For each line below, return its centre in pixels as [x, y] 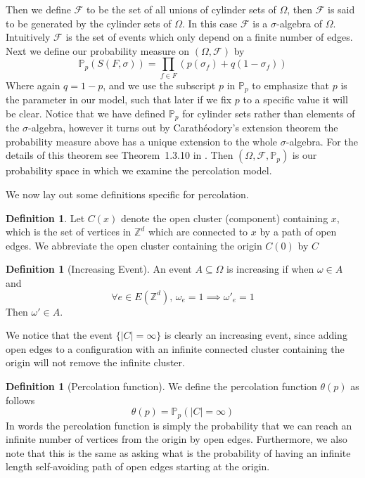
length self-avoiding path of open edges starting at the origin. [138, 466]
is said [341, 9]
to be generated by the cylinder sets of [89, 23]
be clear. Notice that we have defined [86, 113]
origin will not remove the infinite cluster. [95, 362]
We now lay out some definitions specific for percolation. [127, 194]
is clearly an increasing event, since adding [256, 335]
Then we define [38, 9]
